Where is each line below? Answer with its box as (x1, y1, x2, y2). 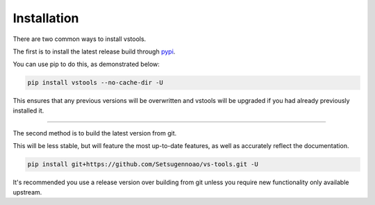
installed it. (12, 106, 44, 115)
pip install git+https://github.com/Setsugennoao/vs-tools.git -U (27, 161, 258, 168)
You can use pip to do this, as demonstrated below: (12, 60, 160, 69)
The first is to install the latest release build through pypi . (12, 47, 176, 56)
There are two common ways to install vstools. (12, 35, 147, 43)
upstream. (12, 188, 42, 196)
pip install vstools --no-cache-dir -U (27, 79, 163, 87)
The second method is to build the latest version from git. (12, 129, 177, 138)
